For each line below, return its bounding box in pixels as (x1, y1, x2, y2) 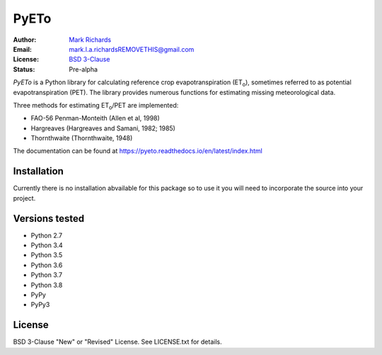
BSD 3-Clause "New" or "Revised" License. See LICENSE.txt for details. (13, 337, 222, 346)
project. (13, 193, 36, 202)
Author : (13, 35, 37, 44)
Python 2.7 (30, 231, 63, 240)
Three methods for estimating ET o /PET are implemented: (13, 101, 179, 111)
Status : (13, 64, 35, 74)
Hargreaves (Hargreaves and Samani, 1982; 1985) (30, 124, 176, 133)
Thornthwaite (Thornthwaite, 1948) (30, 134, 133, 142)
